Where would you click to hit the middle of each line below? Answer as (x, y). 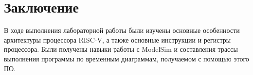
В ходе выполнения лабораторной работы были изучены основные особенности (122, 30)
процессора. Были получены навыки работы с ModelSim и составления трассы (121, 49)
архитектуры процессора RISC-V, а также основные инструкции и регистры (117, 39)
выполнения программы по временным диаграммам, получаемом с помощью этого (126, 58)
